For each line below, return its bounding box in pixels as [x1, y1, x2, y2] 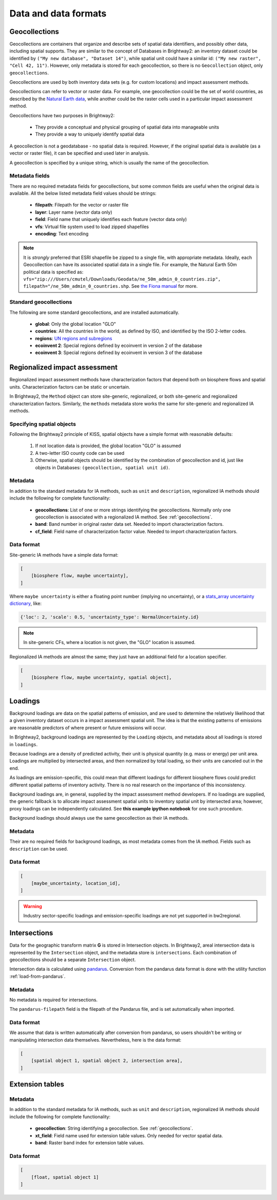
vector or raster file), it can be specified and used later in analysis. [9, 150, 150, 156]
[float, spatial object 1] [31, 1174, 100, 1180]
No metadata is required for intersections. [9, 996, 98, 1003]
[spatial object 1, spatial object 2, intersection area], [31, 1058, 183, 1064]
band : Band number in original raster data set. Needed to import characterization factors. [35, 521, 224, 527]
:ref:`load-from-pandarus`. [9, 973, 66, 979]
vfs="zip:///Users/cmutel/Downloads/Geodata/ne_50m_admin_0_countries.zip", [23, 276, 221, 282]
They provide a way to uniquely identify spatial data [35, 131, 145, 137]
